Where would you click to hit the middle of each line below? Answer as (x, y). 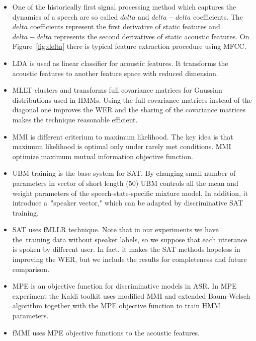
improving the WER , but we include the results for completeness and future (130, 259)
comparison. (31, 269)
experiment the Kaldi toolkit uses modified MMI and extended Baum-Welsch (131, 295)
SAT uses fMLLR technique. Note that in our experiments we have (115, 229)
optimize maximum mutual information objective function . (103, 156)
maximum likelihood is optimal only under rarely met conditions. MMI (122, 146)
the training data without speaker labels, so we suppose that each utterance (130, 239)
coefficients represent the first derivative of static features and (125, 26)
